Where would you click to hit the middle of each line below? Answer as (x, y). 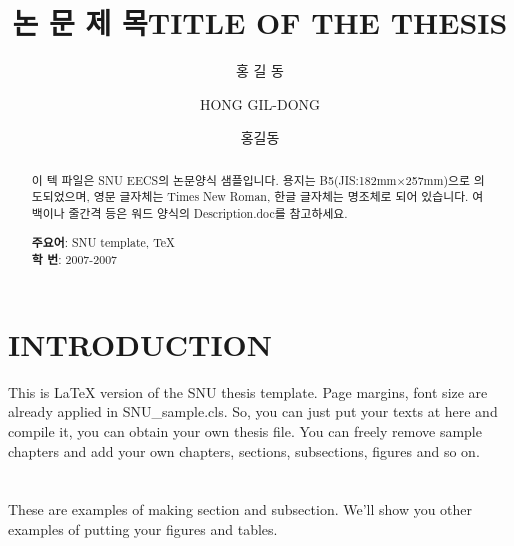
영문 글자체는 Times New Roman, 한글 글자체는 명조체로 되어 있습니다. (281, 196)
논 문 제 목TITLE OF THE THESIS (260, 22)
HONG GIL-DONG (260, 103)
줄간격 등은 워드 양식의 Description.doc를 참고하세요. (208, 213)
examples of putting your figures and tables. (143, 528)
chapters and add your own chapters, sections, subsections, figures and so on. (244, 450)
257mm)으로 (437, 179)
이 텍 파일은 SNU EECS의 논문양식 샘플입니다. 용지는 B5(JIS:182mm (214, 179)
